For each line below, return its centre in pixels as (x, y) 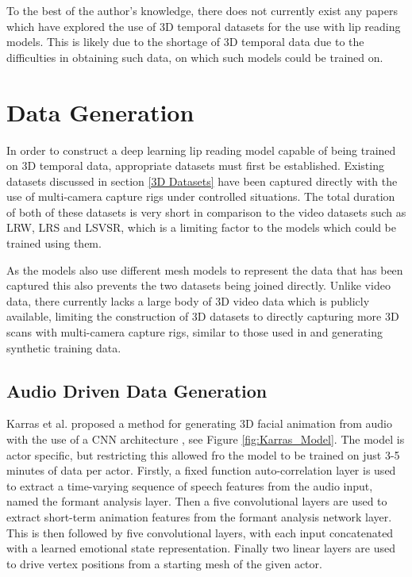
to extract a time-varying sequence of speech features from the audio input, (190, 485)
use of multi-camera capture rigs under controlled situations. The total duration (201, 196)
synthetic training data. (64, 347)
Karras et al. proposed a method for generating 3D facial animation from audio (199, 423)
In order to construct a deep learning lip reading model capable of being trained (201, 150)
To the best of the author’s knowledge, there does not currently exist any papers (202, 10)
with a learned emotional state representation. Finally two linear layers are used (201, 548)
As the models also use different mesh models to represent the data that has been (205, 269)
